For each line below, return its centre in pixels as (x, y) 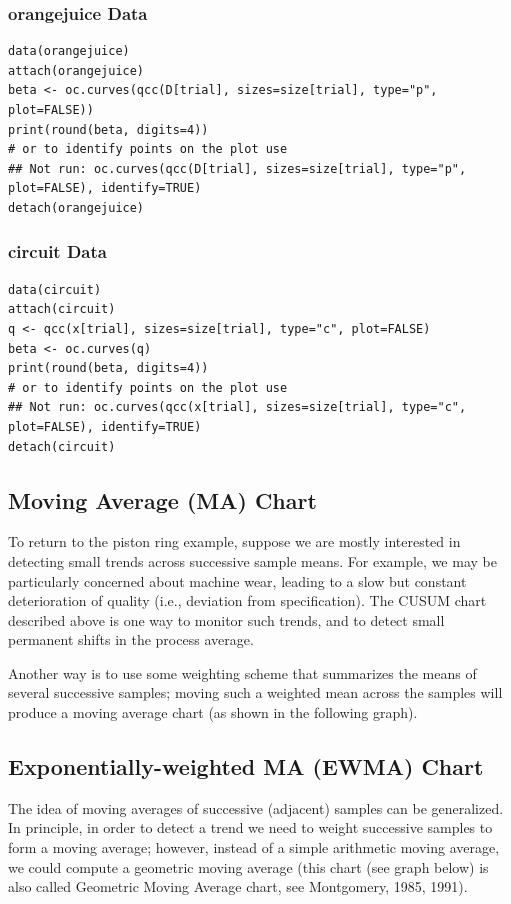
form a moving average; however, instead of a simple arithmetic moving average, (254, 847)
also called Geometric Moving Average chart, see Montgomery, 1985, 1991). (238, 886)
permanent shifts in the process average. (131, 639)
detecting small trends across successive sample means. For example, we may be (252, 560)
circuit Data (57, 251)
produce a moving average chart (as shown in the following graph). (213, 712)
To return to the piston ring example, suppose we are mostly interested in (234, 541)
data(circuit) (55, 289)
